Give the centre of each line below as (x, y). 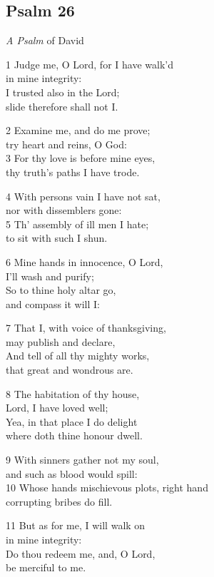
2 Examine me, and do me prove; (78, 130)
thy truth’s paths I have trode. (73, 172)
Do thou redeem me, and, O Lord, (81, 553)
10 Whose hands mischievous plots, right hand (107, 487)
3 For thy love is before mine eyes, (81, 158)
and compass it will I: (53, 303)
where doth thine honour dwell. (74, 435)
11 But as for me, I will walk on (76, 525)
